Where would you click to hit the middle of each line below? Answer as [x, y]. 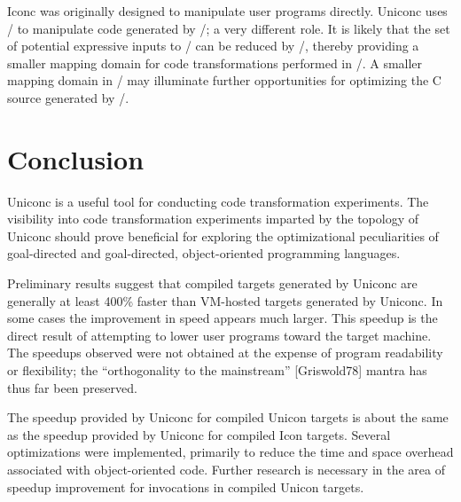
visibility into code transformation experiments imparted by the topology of [213, 219]
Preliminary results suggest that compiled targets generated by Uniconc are [212, 283]
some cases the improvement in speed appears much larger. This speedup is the [223, 318]
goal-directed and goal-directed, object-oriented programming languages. [204, 253]
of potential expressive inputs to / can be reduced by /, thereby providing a [213, 46]
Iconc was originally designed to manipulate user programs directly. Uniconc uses [227, 11]
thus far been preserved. [72, 387]
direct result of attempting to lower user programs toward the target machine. [219, 335]
